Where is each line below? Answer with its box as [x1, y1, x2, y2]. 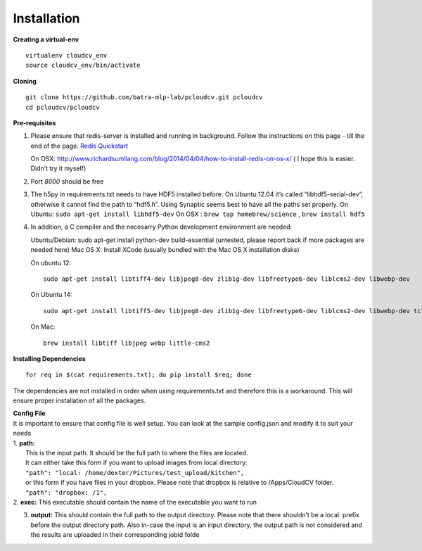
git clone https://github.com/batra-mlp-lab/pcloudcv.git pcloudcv [25, 94, 263, 101]
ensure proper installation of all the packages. [13, 396, 146, 405]
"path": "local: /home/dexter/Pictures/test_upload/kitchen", [25, 469, 245, 476]
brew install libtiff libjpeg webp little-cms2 [43, 338, 210, 347]
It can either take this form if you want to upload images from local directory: [25, 458, 248, 467]
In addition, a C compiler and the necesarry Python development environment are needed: [30, 222, 293, 232]
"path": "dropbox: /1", [25, 488, 108, 496]
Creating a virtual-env [13, 35, 79, 44]
